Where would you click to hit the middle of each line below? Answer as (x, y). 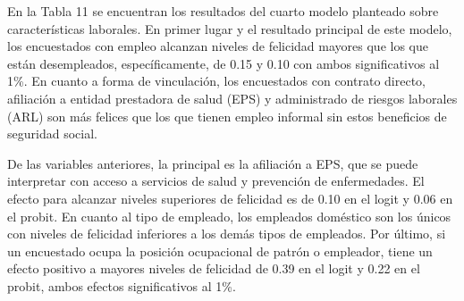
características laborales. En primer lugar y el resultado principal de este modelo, (230, 28)
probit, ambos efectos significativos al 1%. (122, 285)
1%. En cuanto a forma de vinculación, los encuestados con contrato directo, (216, 81)
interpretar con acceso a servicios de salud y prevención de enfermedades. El (216, 181)
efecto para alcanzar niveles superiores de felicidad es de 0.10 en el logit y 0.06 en (230, 198)
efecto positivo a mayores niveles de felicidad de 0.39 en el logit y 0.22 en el (214, 268)
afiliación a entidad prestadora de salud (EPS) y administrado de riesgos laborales (232, 98)
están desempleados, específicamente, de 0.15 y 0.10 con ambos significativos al (224, 63)
